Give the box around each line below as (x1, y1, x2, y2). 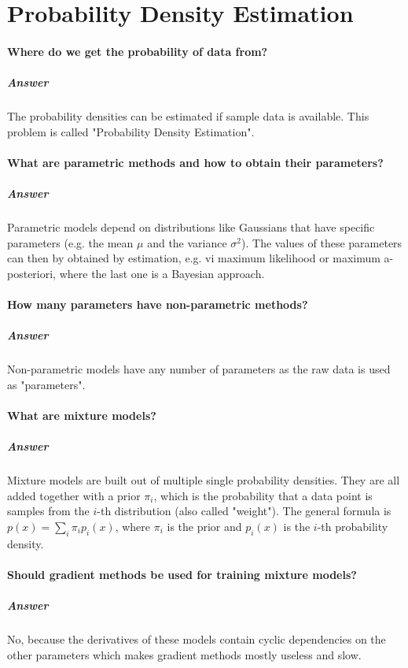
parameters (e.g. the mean (7, 234, 134, 250)
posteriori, (7, 265, 57, 281)
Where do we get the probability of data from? (7, 43, 268, 59)
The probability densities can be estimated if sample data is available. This (7, 108, 369, 124)
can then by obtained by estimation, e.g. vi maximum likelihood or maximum (7, 250, 380, 266)
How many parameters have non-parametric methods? (7, 296, 308, 313)
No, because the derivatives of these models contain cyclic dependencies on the (7, 631, 386, 648)
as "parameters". (7, 376, 86, 392)
